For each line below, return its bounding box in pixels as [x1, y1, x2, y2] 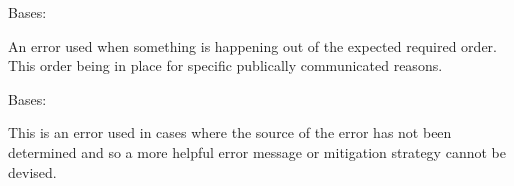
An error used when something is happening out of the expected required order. [8, 35, 497, 56]
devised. [8, 161, 57, 182]
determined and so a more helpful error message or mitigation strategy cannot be [8, 141, 506, 162]
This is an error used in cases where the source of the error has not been [8, 122, 452, 143]
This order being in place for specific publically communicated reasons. [8, 55, 443, 76]
